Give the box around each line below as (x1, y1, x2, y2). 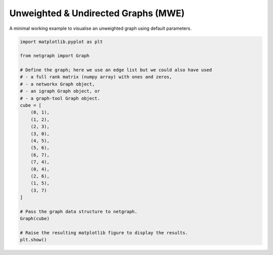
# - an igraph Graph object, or (20, 89, 101, 94)
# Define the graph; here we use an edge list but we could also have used (20, 67, 212, 73)
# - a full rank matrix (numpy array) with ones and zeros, (20, 74, 172, 80)
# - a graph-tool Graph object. (20, 95, 101, 101)
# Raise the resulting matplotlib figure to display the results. (20, 230, 188, 236)
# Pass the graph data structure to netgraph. (20, 208, 138, 215)
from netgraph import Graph (20, 53, 89, 59)
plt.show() (20, 237, 47, 243)
